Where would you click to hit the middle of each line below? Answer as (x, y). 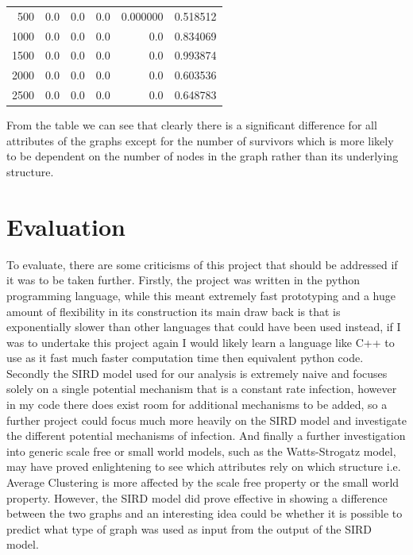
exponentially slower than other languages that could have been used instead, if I (204, 327)
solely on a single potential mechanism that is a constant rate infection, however (202, 389)
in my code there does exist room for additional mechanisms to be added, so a (197, 405)
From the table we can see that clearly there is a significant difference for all (192, 125)
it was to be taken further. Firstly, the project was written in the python (183, 280)
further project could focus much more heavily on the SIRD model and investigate (206, 420)
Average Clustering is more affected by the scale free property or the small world (203, 482)
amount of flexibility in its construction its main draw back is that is (174, 311)
